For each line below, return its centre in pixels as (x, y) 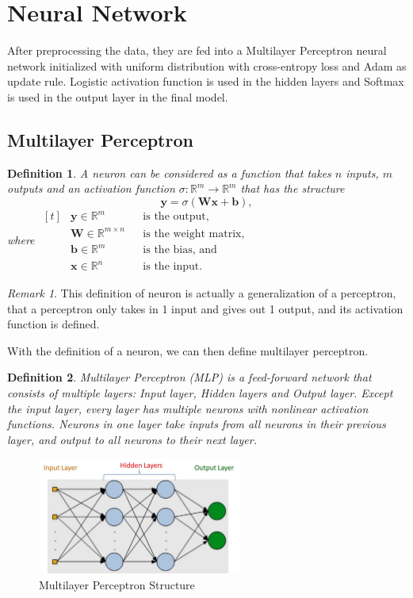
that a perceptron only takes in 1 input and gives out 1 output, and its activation (205, 308)
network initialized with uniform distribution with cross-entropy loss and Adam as (207, 65)
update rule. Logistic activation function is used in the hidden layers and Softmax (206, 81)
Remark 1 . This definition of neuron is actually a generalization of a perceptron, (202, 293)
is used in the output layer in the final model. (118, 96)
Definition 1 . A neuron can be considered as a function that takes (169, 172)
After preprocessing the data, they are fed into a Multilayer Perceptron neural (197, 50)
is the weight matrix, (194, 234)
